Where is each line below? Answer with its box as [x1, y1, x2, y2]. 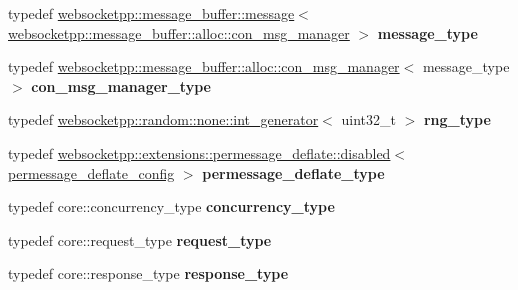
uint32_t [341, 109, 396, 130]
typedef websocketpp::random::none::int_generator [8, 109, 319, 130]
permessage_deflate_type [202, 162, 385, 183]
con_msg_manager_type [31, 75, 211, 96]
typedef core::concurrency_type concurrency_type [8, 196, 335, 217]
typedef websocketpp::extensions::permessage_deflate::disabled [8, 142, 391, 163]
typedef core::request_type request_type [8, 229, 272, 250]
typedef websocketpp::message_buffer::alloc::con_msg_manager [8, 56, 400, 77]
